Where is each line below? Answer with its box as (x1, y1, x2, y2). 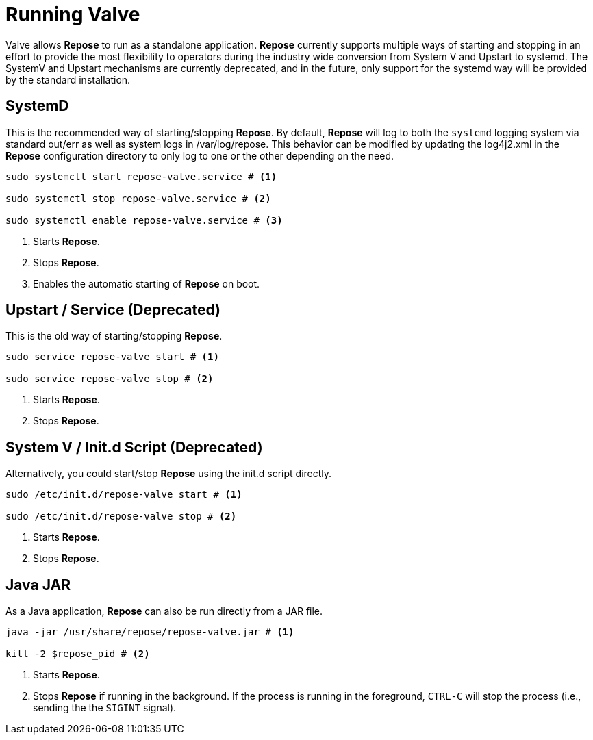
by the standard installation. (5, 73, 131, 86)
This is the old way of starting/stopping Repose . (5, 330, 223, 342)
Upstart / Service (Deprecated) (5, 301, 221, 319)
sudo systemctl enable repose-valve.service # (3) (5, 214, 283, 226)
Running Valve (5, 3, 140, 26)
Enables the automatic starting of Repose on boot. (33, 277, 260, 290)
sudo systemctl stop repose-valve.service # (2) (5, 192, 271, 204)
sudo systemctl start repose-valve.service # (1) (5, 170, 277, 182)
